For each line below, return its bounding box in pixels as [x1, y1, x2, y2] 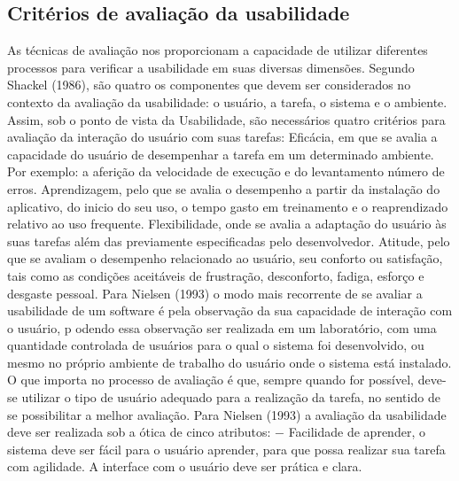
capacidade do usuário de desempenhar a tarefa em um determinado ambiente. [7, 144, 434, 163]
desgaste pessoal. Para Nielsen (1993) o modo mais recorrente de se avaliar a [7, 283, 423, 302]
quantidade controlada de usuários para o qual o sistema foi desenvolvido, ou [7, 336, 424, 354]
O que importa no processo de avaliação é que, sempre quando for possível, [7, 370, 415, 389]
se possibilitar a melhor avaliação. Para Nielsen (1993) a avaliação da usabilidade [7, 405, 447, 423]
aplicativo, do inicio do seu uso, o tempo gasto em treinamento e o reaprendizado [7, 197, 448, 215]
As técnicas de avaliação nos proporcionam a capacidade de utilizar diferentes [7, 41, 428, 59]
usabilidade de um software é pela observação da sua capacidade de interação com [7, 301, 453, 320]
